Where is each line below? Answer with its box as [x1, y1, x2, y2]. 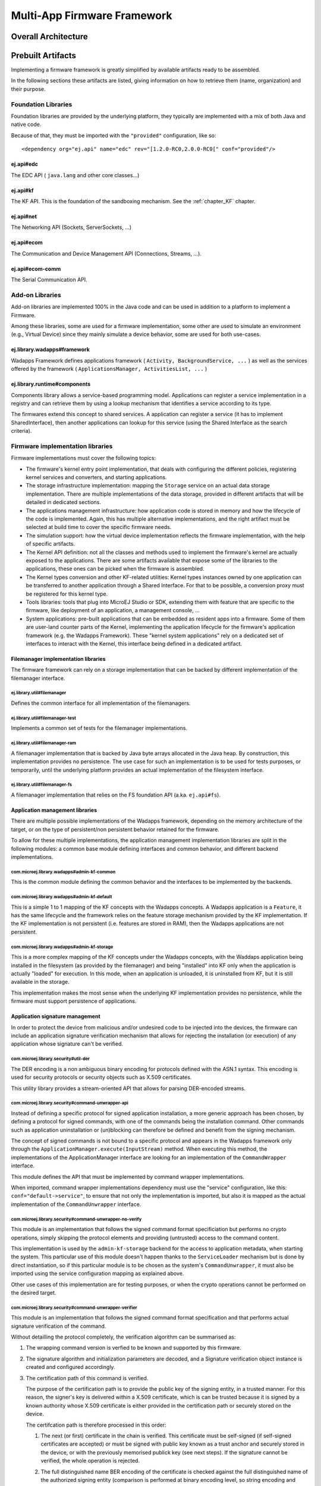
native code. [11, 121, 42, 128]
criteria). [11, 427, 32, 435]
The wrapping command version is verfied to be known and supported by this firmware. [26, 1344, 241, 1352]
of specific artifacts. [26, 540, 75, 547]
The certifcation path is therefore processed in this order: [26, 1421, 166, 1428]
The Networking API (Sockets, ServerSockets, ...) [11, 223, 132, 231]
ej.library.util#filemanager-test [11, 715, 77, 721]
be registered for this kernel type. [26, 590, 108, 597]
